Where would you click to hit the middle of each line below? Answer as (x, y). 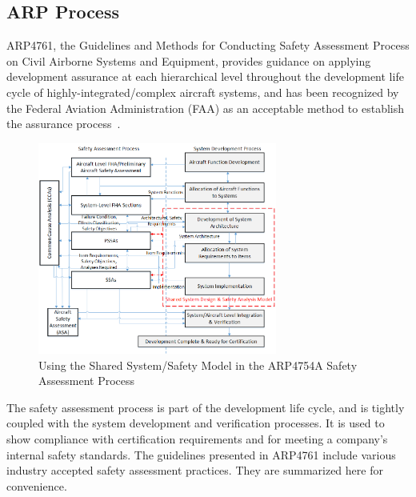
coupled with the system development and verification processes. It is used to (196, 423)
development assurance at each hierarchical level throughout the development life (205, 76)
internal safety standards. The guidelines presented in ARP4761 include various (201, 454)
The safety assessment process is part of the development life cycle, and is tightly (206, 407)
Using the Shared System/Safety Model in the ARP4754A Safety (198, 365)
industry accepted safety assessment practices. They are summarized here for (195, 470)
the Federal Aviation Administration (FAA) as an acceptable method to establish (206, 108)
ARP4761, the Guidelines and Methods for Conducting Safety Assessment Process (208, 45)
